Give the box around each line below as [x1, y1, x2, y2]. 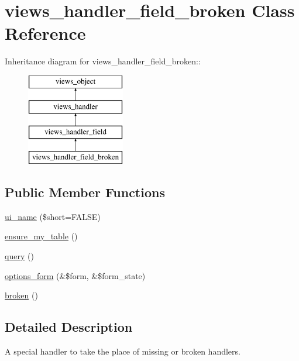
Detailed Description [5, 318, 133, 336]
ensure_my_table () [5, 230, 78, 242]
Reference [5, 21, 86, 45]
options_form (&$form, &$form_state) [5, 269, 146, 281]
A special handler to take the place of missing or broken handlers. [5, 345, 240, 357]
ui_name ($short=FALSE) [5, 210, 101, 222]
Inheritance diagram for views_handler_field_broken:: [5, 55, 201, 67]
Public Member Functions [5, 183, 165, 201]
